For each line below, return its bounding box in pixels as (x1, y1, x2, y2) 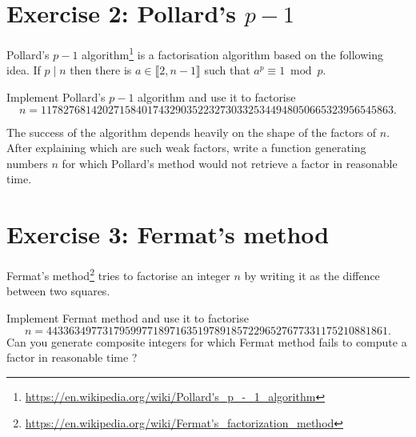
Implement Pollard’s (6, 88, 106, 105)
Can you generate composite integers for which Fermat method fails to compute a (6, 333, 407, 350)
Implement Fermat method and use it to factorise (6, 309, 249, 326)
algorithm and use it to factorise (138, 88, 296, 105)
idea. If (6, 62, 41, 78)
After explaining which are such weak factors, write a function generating (6, 139, 366, 156)
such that (204, 62, 250, 78)
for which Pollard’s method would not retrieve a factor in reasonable (62, 154, 398, 171)
